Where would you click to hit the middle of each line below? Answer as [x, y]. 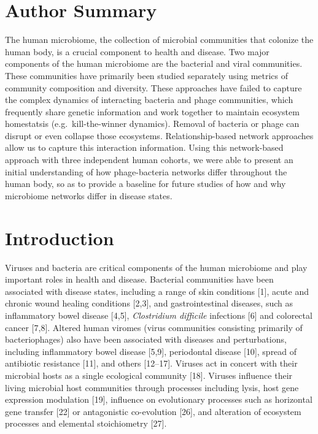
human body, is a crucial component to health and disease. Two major [137, 51]
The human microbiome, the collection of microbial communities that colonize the [159, 40]
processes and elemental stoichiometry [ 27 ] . [86, 423]
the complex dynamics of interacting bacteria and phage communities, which [149, 100]
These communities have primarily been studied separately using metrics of [147, 75]
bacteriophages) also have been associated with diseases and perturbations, [146, 339]
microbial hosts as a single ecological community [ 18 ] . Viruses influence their [149, 375]
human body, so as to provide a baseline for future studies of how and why [145, 184]
